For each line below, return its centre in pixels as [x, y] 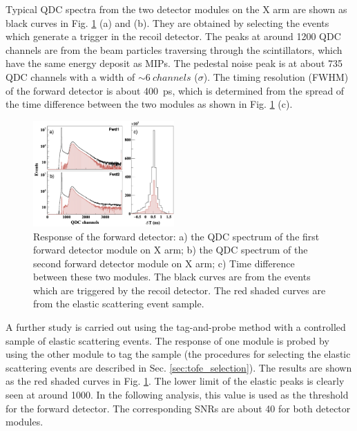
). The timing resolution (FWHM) [276, 76]
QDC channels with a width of [70, 76]
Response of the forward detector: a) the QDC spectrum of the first [176, 236]
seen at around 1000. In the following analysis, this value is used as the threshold [177, 395]
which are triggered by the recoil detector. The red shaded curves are [180, 290]
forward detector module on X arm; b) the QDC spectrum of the [171, 250]
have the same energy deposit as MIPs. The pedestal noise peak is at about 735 [174, 63]
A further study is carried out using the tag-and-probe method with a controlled [176, 327]
